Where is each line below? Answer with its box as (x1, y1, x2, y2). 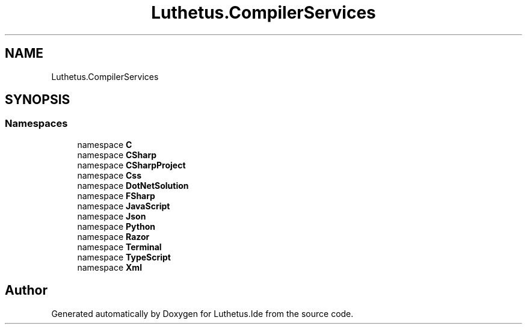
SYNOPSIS (5, 92, 70, 108)
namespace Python (77, 221, 155, 232)
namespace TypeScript (77, 251, 171, 262)
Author (5, 283, 48, 298)
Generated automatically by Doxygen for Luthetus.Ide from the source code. (51, 308, 354, 319)
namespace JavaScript (77, 200, 170, 211)
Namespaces (5, 117, 68, 130)
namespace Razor (77, 231, 150, 242)
